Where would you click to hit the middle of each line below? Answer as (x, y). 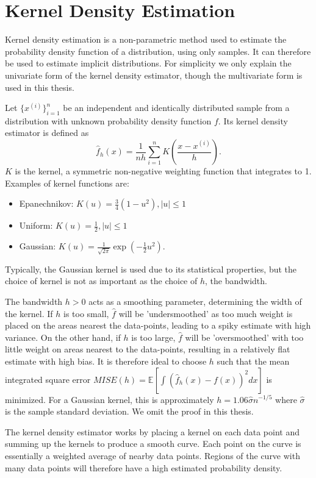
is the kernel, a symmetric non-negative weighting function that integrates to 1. (163, 171)
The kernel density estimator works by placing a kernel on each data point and (152, 431)
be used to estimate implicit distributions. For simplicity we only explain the (148, 63)
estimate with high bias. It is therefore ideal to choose (106, 361)
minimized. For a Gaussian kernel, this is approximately (110, 399)
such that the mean (253, 361)
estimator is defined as (47, 133)
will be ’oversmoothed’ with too (244, 337)
